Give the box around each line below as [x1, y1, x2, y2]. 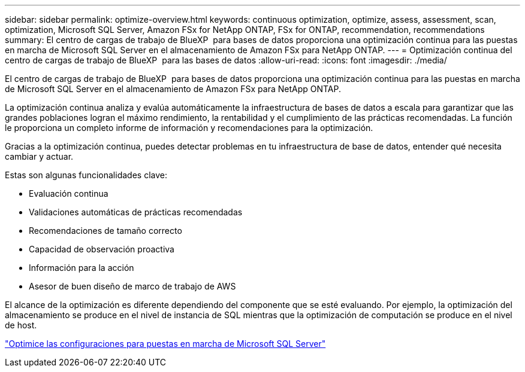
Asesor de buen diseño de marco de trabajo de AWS [29, 281, 236, 291]
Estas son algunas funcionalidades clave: [5, 170, 167, 180]
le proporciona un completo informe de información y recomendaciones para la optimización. [5, 123, 373, 133]
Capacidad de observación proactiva [29, 244, 174, 254]
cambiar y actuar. [5, 151, 74, 161]
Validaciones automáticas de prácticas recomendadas [29, 207, 243, 217]
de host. [5, 320, 37, 330]
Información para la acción [29, 263, 134, 273]
